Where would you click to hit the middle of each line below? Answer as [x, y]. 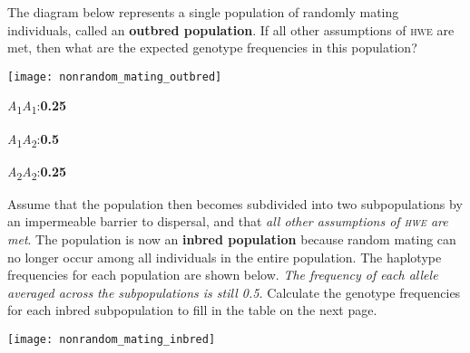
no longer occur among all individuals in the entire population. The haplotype [225, 257]
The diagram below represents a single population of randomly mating [203, 12]
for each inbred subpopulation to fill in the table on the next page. [192, 310]
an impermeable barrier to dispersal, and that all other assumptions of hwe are [228, 221]
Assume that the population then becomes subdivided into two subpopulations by [235, 203]
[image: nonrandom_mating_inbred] [112, 339]
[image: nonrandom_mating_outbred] [115, 76]
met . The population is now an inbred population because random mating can [232, 239]
